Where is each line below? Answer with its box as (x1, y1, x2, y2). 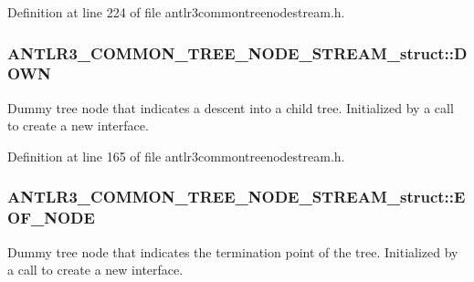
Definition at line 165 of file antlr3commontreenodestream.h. (7, 146, 345, 165)
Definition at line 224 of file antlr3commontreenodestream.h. (7, 3, 345, 21)
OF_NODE (7, 206, 95, 229)
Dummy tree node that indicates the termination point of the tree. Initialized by (7, 242, 458, 261)
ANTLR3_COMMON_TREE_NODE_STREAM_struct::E (7, 185, 466, 208)
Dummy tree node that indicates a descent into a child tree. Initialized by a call (7, 98, 454, 117)
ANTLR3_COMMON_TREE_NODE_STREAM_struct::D (7, 41, 468, 64)
